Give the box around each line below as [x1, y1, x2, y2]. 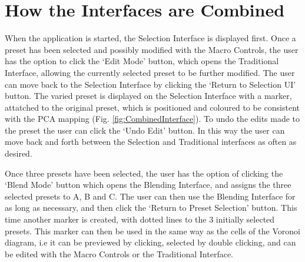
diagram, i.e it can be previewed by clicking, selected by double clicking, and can [5, 236, 296, 248]
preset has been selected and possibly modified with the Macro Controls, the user [5, 43, 299, 55]
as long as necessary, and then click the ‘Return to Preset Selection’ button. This [5, 201, 297, 214]
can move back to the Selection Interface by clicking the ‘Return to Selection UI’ [5, 78, 296, 90]
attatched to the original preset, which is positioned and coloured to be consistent [5, 101, 300, 113]
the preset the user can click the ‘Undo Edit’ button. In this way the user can [5, 124, 285, 136]
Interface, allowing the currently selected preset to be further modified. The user [5, 66, 295, 78]
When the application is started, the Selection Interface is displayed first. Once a [5, 32, 296, 44]
